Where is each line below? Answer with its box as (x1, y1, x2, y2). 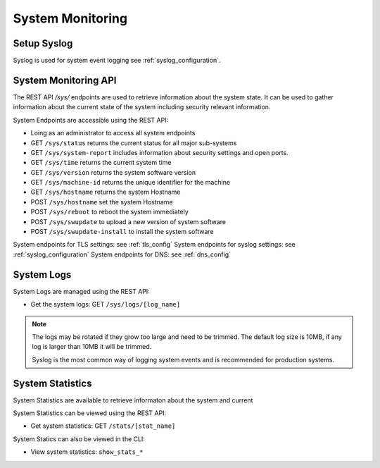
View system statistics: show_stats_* (30, 448, 144, 456)
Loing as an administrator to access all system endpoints (30, 129, 196, 137)
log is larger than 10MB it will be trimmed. (32, 343, 152, 351)
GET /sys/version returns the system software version (30, 168, 196, 176)
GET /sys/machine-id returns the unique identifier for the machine (30, 178, 231, 187)
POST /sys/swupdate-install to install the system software (30, 228, 214, 236)
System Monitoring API (13, 74, 117, 86)
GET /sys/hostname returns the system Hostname (30, 187, 181, 197)
